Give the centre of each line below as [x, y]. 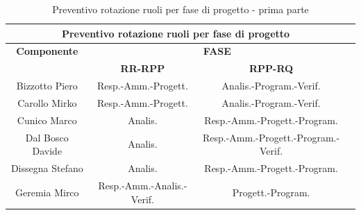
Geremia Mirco [47, 192]
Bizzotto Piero [47, 86]
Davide [47, 151]
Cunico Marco [47, 120]
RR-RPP [143, 68]
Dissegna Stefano [47, 168]
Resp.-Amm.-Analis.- [143, 185]
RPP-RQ [271, 68]
